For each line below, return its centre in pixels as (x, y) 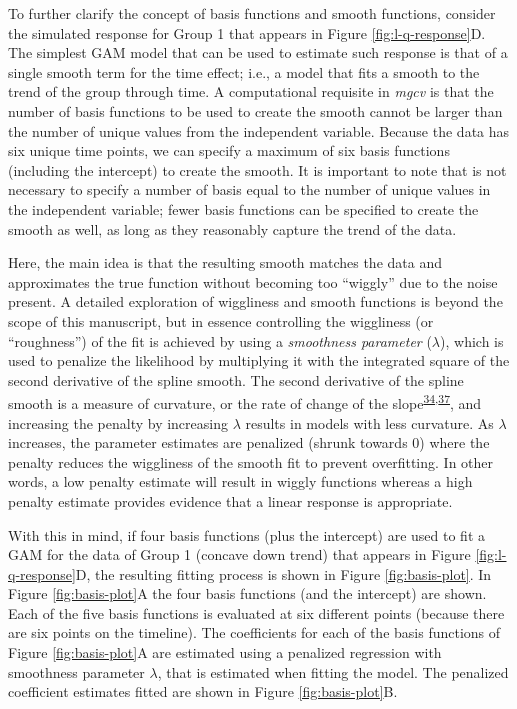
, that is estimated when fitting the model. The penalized (333, 671)
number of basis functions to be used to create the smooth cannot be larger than (255, 110)
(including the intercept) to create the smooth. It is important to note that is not (257, 169)
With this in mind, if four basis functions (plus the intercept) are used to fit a (247, 534)
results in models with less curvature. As (369, 422)
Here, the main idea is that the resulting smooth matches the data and (225, 262)
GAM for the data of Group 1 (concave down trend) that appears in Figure (239, 554)
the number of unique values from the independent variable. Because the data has (259, 130)
